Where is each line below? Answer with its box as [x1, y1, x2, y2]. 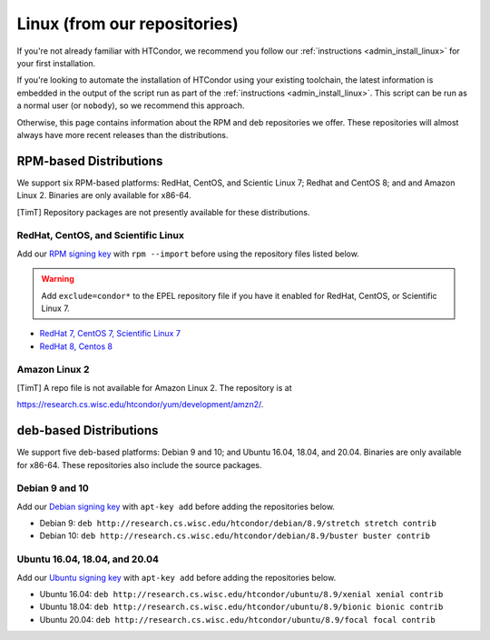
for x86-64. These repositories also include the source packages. [16, 459, 262, 470]
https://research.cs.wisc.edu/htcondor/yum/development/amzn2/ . [16, 399, 264, 410]
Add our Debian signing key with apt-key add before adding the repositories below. [16, 501, 336, 512]
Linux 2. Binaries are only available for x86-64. [16, 190, 191, 201]
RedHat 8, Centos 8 [39, 341, 113, 352]
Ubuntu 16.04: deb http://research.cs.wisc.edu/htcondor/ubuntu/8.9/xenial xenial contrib [39, 588, 444, 599]
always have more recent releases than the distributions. [16, 129, 229, 140]
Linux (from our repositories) [16, 14, 240, 34]
